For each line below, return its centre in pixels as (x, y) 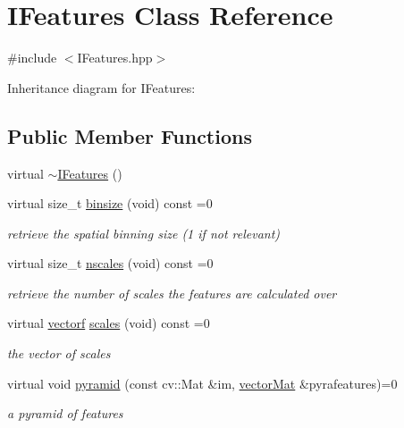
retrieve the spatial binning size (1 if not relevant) (144, 233)
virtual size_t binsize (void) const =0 (110, 203)
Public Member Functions (130, 135)
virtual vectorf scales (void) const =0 (109, 323)
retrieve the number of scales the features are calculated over (172, 293)
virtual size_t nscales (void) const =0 (110, 263)
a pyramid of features (65, 413)
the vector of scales (59, 353)
